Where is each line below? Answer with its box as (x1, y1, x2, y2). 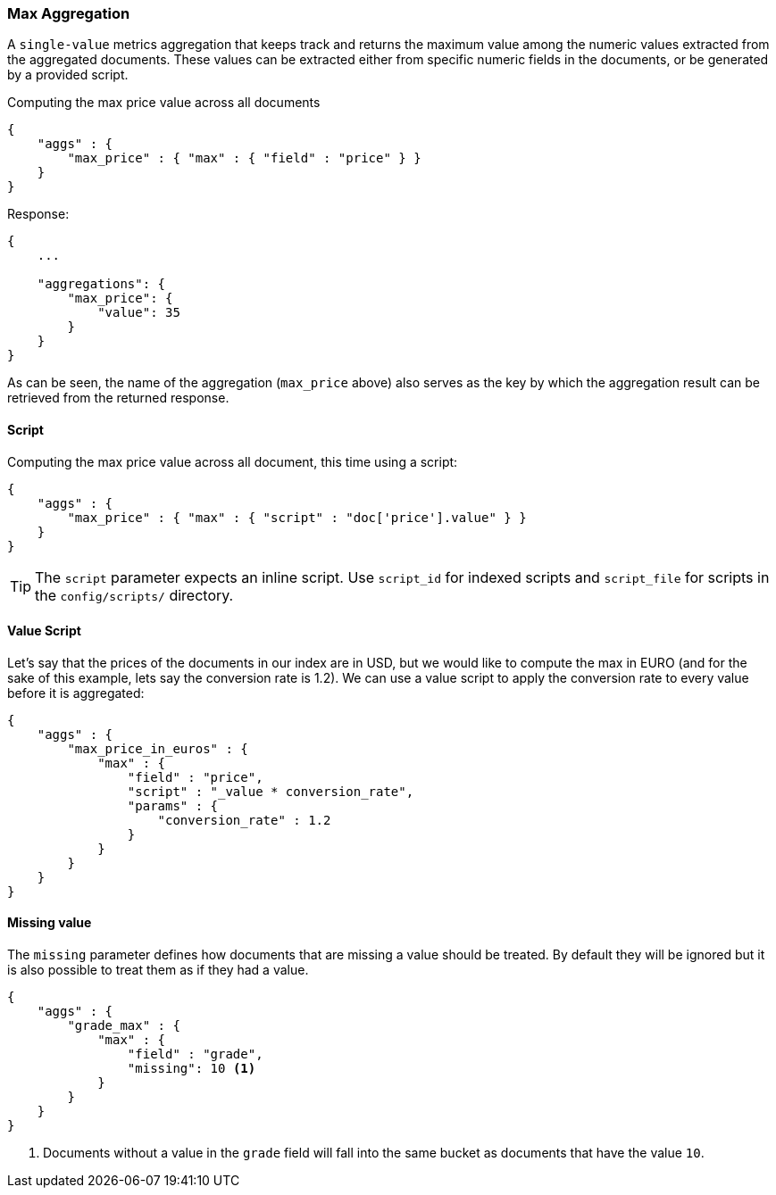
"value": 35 (97, 305, 180, 320)
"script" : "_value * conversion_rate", (127, 784, 414, 799)
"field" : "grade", (127, 1047, 263, 1062)
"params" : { (127, 798, 219, 813)
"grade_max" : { (67, 1018, 180, 1033)
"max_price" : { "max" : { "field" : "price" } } (67, 151, 421, 166)
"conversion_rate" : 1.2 (157, 812, 331, 827)
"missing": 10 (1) (127, 1061, 256, 1076)
